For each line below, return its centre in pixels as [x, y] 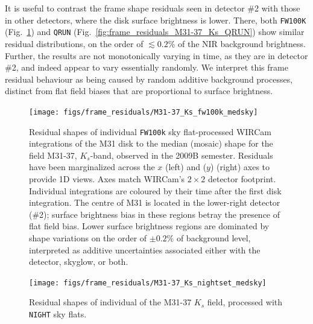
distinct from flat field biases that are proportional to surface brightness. [139, 91]
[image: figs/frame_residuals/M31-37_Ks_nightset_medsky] [148, 283]
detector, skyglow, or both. [79, 262]
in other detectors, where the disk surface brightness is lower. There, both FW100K [156, 20]
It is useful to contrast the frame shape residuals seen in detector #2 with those [153, 8]
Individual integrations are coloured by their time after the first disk [155, 190]
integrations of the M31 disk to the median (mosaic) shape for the [151, 143]
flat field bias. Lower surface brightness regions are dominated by [149, 226]
